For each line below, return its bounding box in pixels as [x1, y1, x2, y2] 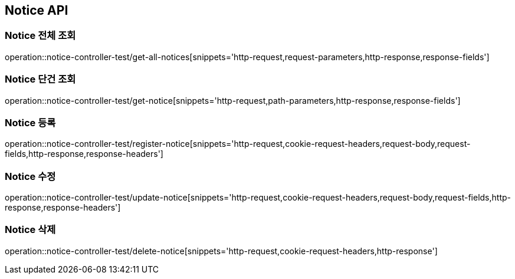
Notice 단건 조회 [5, 73, 76, 86]
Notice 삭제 [5, 224, 56, 236]
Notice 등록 [5, 116, 56, 129]
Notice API [5, 3, 68, 18]
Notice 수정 [5, 170, 56, 182]
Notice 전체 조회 [5, 29, 76, 42]
